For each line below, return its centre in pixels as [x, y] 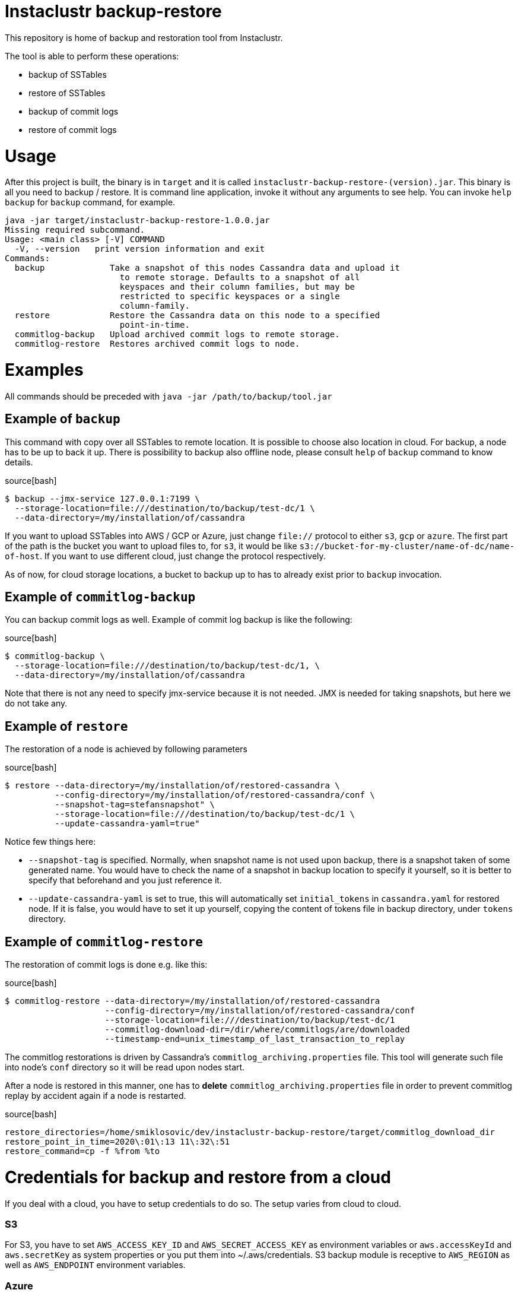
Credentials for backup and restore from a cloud [198, 1177]
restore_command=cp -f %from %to [82, 1151]
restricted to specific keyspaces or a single [230, 297]
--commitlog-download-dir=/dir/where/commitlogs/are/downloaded [257, 1030]
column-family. [155, 306]
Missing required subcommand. [75, 230]
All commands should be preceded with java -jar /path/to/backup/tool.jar [169, 396]
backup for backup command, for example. [90, 202]
